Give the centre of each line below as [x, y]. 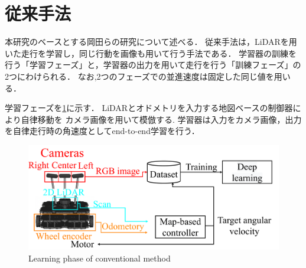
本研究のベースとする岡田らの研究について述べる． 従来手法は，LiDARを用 [151, 42]
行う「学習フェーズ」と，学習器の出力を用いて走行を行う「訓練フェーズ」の [153, 65]
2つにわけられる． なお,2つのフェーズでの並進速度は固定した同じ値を [139, 76]
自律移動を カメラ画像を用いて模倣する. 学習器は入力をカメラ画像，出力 [161, 119]
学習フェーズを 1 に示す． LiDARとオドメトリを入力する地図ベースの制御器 [149, 108]
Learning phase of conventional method [100, 258]
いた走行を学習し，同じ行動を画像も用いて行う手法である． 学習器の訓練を [151, 53]
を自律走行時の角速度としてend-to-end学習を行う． [102, 131]
